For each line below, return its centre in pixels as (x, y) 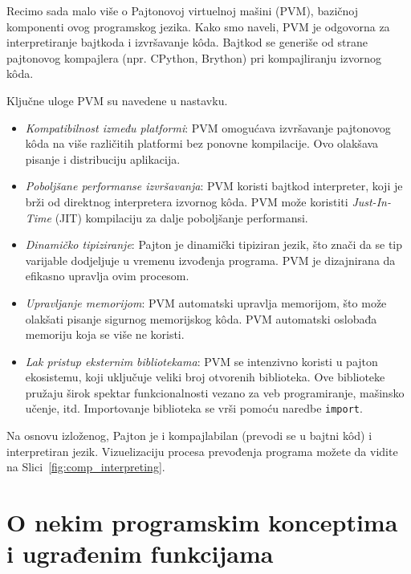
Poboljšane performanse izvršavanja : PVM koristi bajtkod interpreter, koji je (214, 186)
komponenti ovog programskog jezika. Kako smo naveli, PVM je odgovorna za (198, 26)
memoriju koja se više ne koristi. (105, 334)
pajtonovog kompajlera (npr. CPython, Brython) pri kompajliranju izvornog (194, 57)
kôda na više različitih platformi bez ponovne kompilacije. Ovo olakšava (202, 143)
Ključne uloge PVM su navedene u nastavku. (117, 100)
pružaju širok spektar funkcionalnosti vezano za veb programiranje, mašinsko (215, 392)
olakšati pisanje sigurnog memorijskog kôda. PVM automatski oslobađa (201, 318)
